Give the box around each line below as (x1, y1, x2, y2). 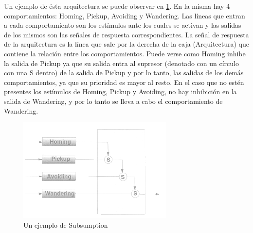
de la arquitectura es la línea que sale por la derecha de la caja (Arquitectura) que (4, 39, 249, 49)
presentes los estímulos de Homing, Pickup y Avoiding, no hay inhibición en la (4, 86, 237, 97)
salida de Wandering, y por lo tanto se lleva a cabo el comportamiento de (4, 96, 223, 106)
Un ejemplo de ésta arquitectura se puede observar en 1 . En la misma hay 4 (4, 1, 230, 11)
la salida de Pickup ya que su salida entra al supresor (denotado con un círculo (4, 58, 239, 68)
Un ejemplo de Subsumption (23, 219, 108, 230)
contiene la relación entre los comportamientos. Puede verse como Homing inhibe (4, 48, 246, 58)
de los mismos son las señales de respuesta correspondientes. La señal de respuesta (4, 29, 249, 39)
